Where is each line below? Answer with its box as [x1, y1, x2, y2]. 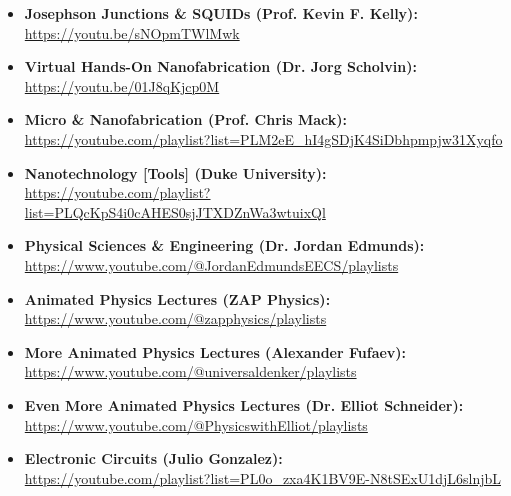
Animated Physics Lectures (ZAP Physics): [24, 288, 331, 309]
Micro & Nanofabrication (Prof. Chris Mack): [24, 109, 348, 130]
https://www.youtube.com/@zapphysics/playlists [24, 308, 327, 329]
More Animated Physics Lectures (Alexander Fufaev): [24, 341, 407, 362]
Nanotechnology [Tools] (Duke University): [24, 162, 327, 183]
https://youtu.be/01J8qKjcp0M [24, 75, 220, 96]
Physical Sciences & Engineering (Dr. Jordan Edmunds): [24, 235, 425, 256]
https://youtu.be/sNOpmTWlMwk [24, 22, 240, 43]
